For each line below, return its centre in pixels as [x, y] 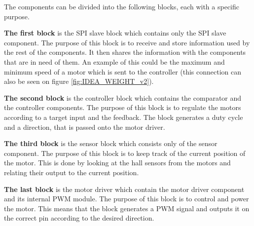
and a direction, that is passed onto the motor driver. [85, 127]
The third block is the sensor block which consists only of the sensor [111, 143]
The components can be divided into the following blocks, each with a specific [122, 6]
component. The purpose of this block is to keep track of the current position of [125, 153]
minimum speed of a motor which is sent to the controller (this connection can [123, 71]
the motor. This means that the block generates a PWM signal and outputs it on [127, 208]
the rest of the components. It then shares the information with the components [125, 52]
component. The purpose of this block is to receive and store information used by [127, 42]
